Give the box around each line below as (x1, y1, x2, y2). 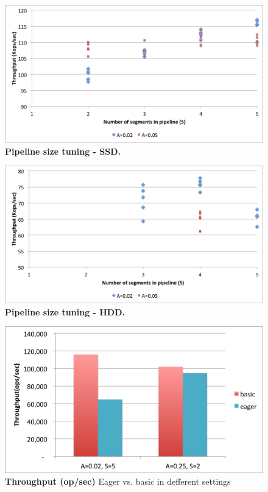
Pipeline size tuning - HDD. (5, 305, 125, 318)
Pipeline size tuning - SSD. (5, 144, 121, 157)
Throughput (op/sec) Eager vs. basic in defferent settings (5, 475, 231, 488)
